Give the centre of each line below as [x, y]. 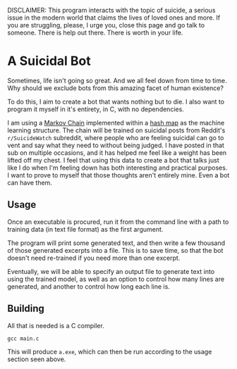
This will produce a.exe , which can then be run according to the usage [110, 351]
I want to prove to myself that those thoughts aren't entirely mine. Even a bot [119, 175]
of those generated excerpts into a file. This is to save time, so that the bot [115, 250]
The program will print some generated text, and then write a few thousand [116, 243]
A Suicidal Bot [49, 61]
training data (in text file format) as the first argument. [85, 229]
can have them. [30, 182]
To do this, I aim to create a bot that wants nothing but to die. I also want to [116, 101]
